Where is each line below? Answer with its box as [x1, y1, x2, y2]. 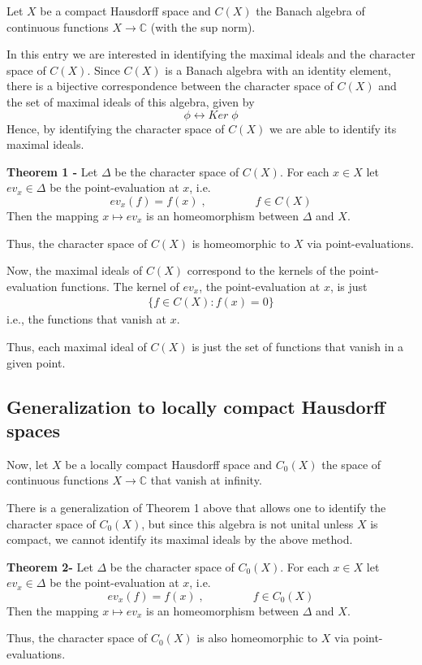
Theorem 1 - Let [6, 163, 98, 180]
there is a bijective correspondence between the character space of [6, 77, 334, 94]
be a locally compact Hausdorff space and [65, 455, 273, 472]
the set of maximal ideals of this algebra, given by [6, 93, 255, 110]
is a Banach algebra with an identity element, [165, 61, 392, 78]
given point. [6, 354, 66, 371]
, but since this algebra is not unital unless [141, 515, 354, 532]
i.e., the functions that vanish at [6, 311, 166, 328]
